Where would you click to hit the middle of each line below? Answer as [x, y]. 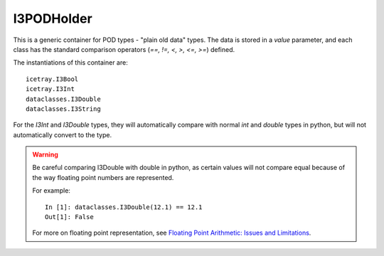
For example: [52, 191]
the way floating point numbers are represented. [103, 177]
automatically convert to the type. [63, 134]
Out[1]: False [69, 217]
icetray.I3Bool [52, 79]
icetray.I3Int [50, 89]
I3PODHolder [53, 18]
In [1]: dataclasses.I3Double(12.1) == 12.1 [124, 207]
